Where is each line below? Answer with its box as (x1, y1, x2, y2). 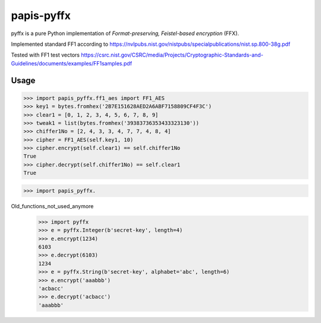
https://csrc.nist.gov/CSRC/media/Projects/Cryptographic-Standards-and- (81, 51, 264, 59)
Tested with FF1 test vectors (11, 51, 80, 59)
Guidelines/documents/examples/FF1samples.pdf (11, 59, 133, 67)
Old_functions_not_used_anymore (11, 202, 94, 209)
